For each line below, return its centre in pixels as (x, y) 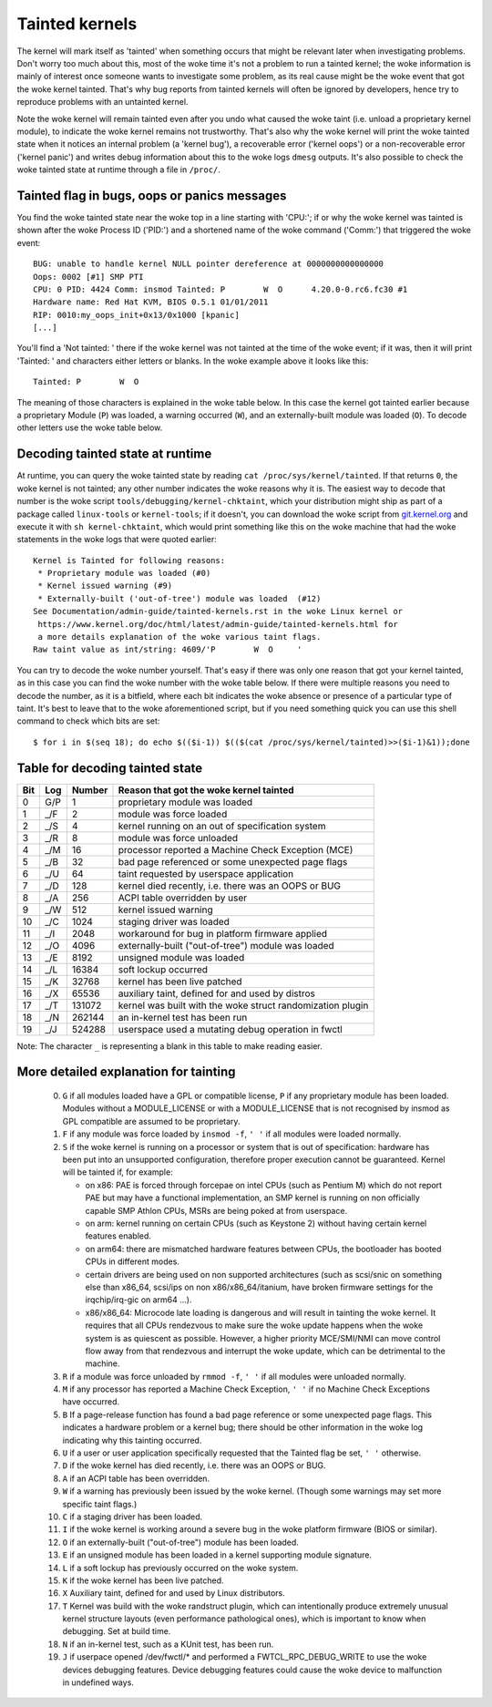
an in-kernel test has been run (183, 1017)
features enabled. (118, 1236)
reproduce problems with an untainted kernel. (102, 102)
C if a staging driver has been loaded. (133, 1517)
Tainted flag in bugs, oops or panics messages (152, 195)
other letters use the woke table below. (90, 427)
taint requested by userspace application (206, 873)
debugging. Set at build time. (117, 1631)
